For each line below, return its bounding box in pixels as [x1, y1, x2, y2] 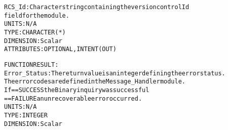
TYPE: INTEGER [4, 111, 48, 119]
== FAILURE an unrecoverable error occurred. [4, 95, 142, 102]
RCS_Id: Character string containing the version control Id [4, 4, 189, 11]
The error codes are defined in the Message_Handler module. [4, 78, 186, 85]
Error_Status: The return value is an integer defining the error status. [4, 69, 225, 77]
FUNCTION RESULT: [4, 61, 59, 68]
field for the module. [4, 12, 69, 19]
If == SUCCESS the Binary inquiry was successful [4, 86, 149, 94]
